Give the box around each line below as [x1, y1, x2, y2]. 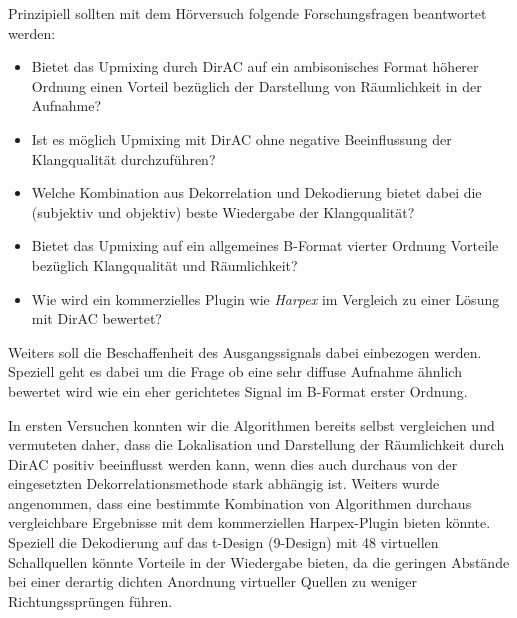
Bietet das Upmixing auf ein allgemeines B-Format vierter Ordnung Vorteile [31, 235, 499, 256]
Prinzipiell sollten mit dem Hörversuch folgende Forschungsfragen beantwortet [8, 3, 487, 23]
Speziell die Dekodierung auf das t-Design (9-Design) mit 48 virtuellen [8, 532, 439, 553]
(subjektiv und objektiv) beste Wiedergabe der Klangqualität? [31, 201, 415, 222]
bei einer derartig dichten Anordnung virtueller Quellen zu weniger [8, 571, 418, 592]
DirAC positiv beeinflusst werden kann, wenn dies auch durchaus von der [8, 453, 458, 474]
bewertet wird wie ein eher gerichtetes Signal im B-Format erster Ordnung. [8, 380, 468, 401]
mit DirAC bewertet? [31, 308, 162, 329]
